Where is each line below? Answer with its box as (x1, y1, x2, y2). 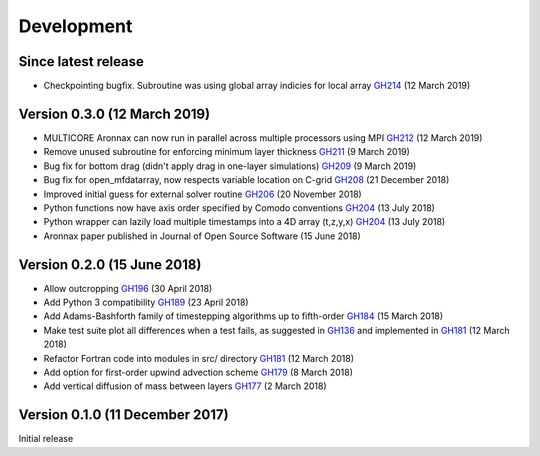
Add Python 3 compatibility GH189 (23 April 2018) (43, 296, 249, 308)
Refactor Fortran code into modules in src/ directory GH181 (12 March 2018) (43, 352, 355, 364)
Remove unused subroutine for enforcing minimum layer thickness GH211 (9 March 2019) (43, 146, 410, 158)
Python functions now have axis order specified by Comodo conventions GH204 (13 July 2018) (43, 201, 435, 214)
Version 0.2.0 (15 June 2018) (18, 256, 202, 273)
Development (18, 15, 133, 37)
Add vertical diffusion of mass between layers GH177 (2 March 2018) (43, 380, 327, 392)
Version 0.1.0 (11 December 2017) (18, 406, 229, 424)
